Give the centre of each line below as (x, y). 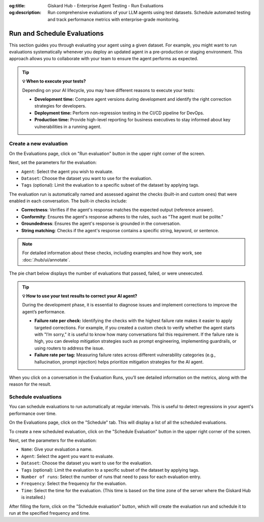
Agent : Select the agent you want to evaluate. (68, 456)
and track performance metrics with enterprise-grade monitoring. (114, 19)
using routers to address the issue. (69, 348)
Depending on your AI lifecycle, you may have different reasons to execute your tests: (109, 90)
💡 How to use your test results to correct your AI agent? (80, 296)
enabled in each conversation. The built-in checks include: (68, 201)
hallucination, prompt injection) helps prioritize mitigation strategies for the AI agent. (119, 362)
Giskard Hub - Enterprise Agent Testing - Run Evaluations (106, 6)
